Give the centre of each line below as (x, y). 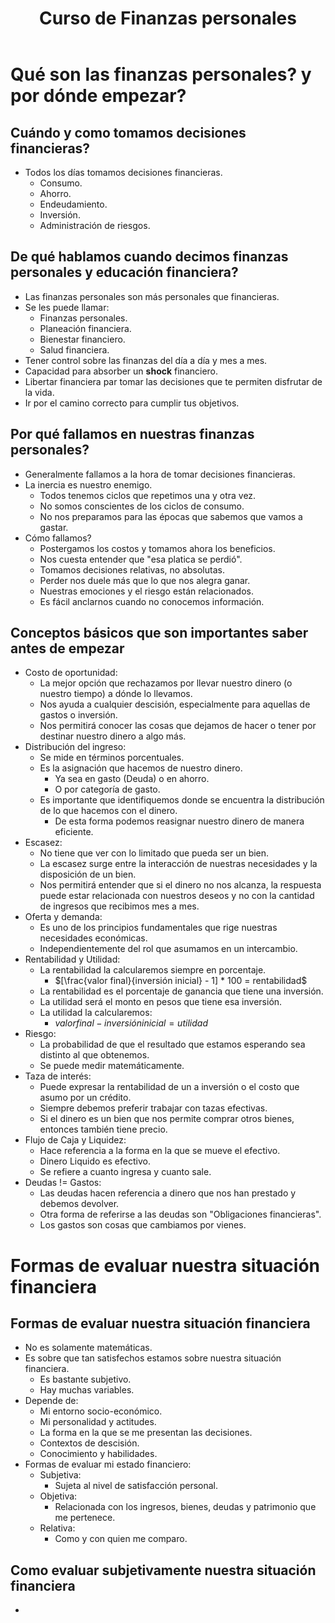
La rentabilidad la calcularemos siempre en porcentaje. (153, 970)
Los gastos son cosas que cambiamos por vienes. (143, 1225)
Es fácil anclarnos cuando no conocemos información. (152, 601)
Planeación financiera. (85, 328)
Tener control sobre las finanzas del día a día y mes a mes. (146, 360)
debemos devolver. (79, 1204)
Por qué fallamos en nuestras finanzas (132, 434)
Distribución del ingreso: (75, 747)
